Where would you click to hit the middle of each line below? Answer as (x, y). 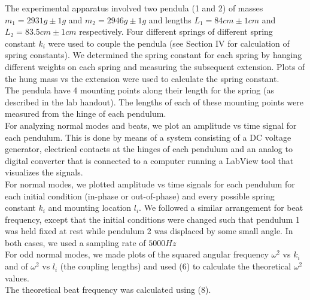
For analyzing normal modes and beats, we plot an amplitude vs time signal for (151, 125)
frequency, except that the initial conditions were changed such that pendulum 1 (152, 219)
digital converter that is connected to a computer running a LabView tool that (149, 160)
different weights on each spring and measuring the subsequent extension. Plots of (155, 66)
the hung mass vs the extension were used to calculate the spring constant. (142, 78)
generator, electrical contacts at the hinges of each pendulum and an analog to (149, 149)
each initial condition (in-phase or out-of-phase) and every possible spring (140, 196)
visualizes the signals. (44, 172)
